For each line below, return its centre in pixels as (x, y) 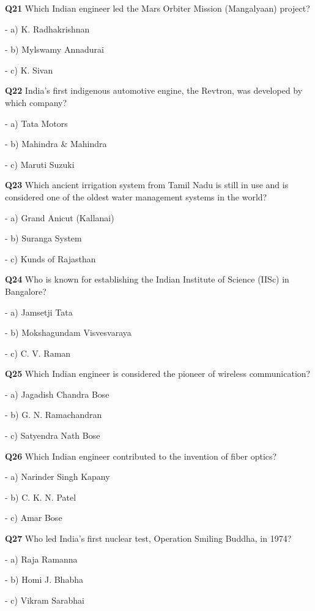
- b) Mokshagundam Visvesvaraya (68, 332)
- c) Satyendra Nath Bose (53, 435)
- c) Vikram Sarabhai (45, 600)
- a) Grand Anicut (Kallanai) (60, 217)
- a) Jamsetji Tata (39, 312)
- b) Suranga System (43, 238)
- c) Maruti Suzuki (40, 164)
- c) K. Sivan (29, 70)
